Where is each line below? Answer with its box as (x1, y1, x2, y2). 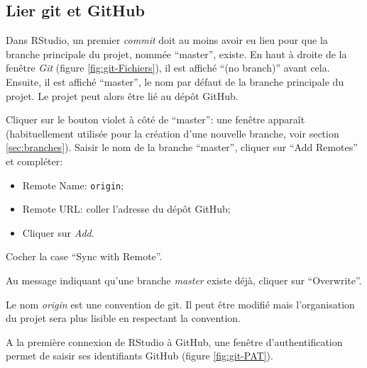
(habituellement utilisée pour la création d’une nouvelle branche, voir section (6, 126, 339, 140)
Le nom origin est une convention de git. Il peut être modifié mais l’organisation (6, 296, 355, 311)
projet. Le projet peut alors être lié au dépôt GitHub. (6, 88, 239, 103)
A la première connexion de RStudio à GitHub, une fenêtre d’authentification (6, 334, 343, 349)
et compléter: (6, 153, 63, 168)
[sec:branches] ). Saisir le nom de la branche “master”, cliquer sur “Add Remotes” (6, 140, 358, 155)
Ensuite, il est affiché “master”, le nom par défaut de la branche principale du (6, 74, 344, 89)
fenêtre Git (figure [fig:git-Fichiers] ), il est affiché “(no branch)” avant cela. (6, 60, 330, 75)
